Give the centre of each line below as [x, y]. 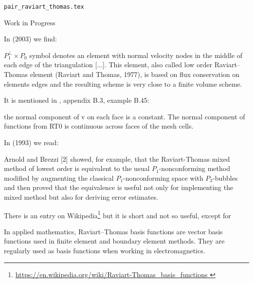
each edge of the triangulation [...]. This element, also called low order [108, 65]
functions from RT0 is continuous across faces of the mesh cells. [99, 126]
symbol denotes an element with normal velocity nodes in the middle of [136, 55]
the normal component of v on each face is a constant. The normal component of [125, 116]
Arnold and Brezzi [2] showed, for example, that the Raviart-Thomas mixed [117, 159]
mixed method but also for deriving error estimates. [81, 197]
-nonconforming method [194, 168]
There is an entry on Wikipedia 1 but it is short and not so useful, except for [117, 214]
